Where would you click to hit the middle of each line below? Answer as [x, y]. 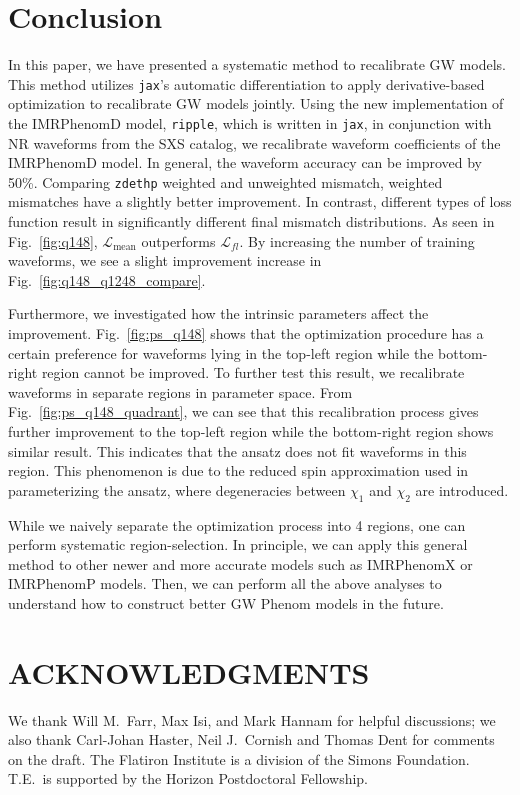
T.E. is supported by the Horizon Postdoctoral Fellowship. [188, 778]
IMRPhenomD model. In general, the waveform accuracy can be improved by [245, 162]
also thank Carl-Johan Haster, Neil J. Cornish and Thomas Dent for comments [251, 739]
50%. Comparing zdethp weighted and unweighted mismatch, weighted [225, 181]
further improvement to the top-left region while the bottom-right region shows [251, 431]
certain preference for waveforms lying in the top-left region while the [221, 352]
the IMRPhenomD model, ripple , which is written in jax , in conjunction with [250, 122]
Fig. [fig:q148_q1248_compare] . [107, 279]
